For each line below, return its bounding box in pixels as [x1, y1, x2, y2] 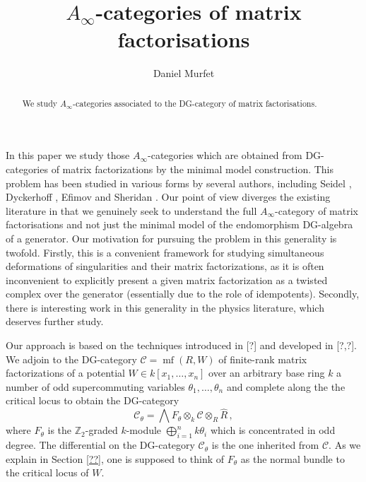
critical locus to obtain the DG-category [6, 393, 179, 408]
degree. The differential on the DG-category [6, 437, 195, 452]
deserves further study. [6, 314, 104, 329]
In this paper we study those [6, 148, 130, 163]
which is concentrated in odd [210, 423, 336, 437]
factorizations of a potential [6, 365, 125, 380]
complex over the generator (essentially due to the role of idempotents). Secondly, [6, 286, 360, 301]
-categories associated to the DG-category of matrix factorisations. [72, 97, 317, 109]
